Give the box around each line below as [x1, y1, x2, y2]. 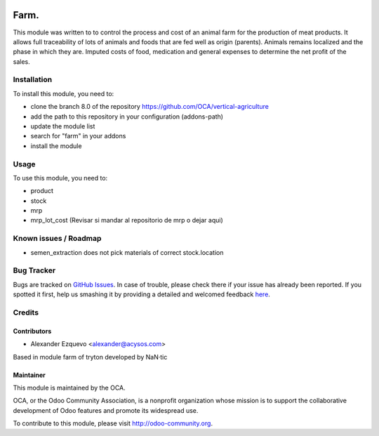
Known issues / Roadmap [13, 234, 102, 244]
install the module [30, 141, 82, 150]
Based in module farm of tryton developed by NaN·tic [13, 352, 168, 361]
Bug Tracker [13, 265, 56, 275]
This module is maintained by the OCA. [13, 383, 126, 392]
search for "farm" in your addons [30, 132, 126, 140]
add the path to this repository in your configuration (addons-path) [30, 112, 224, 121]
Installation [13, 74, 53, 84]
